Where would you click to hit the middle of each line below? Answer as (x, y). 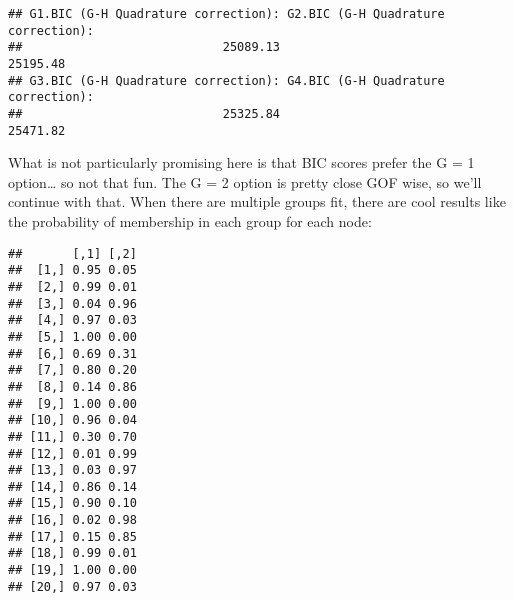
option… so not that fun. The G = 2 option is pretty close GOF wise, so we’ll (245, 181)
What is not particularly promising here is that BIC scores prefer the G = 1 (241, 162)
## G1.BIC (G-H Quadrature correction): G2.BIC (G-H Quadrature (226, 14)
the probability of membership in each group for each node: (190, 221)
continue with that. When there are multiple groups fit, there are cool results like (257, 201)
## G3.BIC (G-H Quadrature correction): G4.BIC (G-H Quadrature (226, 80)
